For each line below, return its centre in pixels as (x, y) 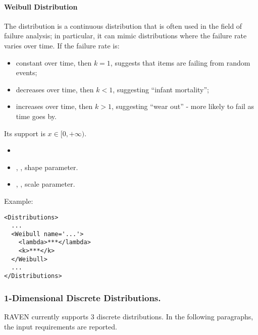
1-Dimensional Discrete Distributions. (83, 297)
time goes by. (36, 116)
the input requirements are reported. (61, 326)
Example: (19, 201)
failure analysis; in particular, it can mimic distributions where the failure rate (125, 36)
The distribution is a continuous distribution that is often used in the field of (123, 25)
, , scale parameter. (45, 184)
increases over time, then (54, 106)
